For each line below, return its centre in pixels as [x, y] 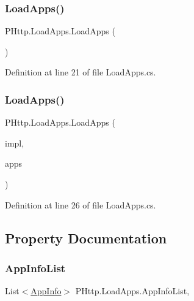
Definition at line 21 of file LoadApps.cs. [81, 72]
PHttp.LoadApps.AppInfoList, [132, 291]
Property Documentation [86, 238]
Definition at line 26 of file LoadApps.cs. [81, 204]
